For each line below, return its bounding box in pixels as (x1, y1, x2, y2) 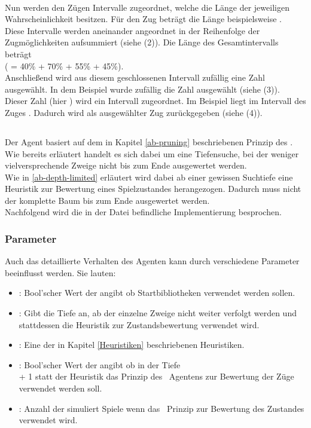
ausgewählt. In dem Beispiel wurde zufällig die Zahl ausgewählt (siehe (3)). (5, 82, 280, 95)
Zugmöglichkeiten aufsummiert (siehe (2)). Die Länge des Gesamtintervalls (5, 36, 279, 48)
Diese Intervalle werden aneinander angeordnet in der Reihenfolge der (5, 24, 260, 36)
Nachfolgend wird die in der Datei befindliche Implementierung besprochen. (5, 206, 282, 218)
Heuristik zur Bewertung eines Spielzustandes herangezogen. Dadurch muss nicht (5, 182, 301, 195)
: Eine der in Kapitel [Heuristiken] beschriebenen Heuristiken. (19, 338, 245, 351)
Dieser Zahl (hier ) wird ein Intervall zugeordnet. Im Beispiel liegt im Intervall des (5, 94, 306, 107)
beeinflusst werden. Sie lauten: (5, 266, 116, 279)
